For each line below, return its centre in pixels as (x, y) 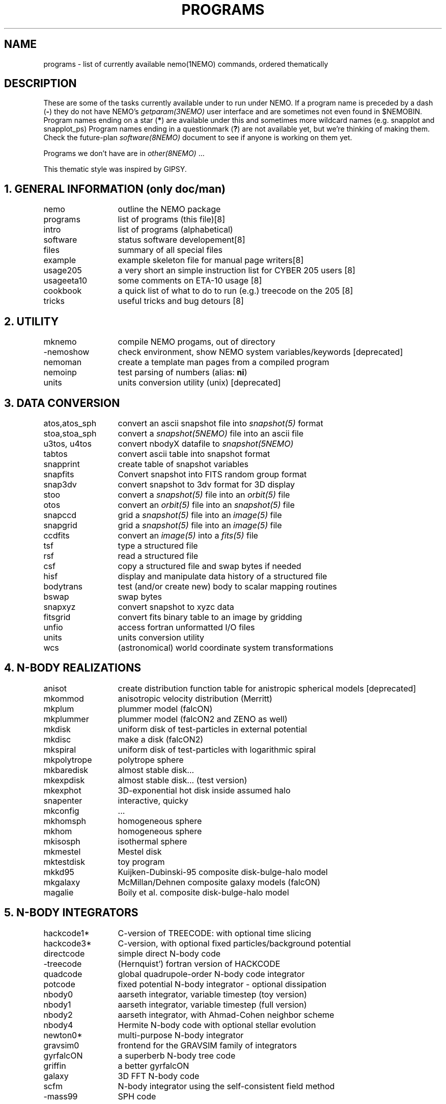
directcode (64, 953)
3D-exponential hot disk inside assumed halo (204, 790)
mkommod (64, 698)
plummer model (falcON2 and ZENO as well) (203, 719)
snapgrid (60, 525)
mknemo (60, 342)
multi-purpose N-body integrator (181, 1035)
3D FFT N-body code (159, 1076)
